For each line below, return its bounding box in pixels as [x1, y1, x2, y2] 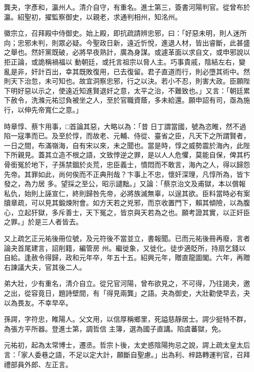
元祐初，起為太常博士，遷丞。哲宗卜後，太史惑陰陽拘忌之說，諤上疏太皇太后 [4, 340, 250, 350]
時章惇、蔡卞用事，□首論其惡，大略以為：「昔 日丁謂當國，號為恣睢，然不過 [4, 121, 247, 131]
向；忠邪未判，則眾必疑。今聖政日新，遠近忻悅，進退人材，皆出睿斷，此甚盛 [4, 37, 250, 47]
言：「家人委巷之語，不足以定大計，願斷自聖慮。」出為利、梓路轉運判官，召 [4, 350, 243, 359]
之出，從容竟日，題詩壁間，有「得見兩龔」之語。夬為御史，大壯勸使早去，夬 [4, 288, 250, 298]
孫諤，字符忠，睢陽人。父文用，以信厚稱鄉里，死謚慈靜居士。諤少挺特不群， [4, 314, 250, 324]
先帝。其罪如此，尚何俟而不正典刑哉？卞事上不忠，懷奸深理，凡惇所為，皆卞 [4, 169, 250, 179]
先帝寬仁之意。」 [31, 104, 83, 114]
